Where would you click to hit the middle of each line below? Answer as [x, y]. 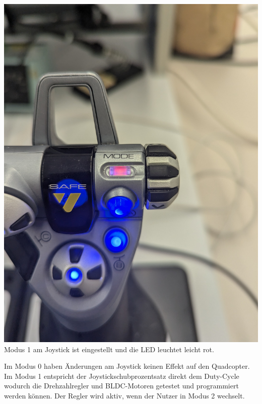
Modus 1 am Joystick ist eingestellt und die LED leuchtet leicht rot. [109, 349]
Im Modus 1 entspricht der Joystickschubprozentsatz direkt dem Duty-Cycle [122, 376]
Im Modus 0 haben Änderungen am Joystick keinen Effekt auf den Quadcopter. [127, 366]
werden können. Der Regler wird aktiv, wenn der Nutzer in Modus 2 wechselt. [124, 395]
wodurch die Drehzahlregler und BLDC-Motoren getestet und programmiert [121, 386]
